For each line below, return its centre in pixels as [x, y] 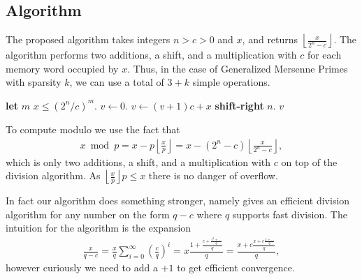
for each [324, 55]
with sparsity [34, 82]
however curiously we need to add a [82, 267]
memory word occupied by [62, 68]
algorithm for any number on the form [88, 214]
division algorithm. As [53, 175]
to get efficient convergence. [236, 267]
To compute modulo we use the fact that [93, 129]
